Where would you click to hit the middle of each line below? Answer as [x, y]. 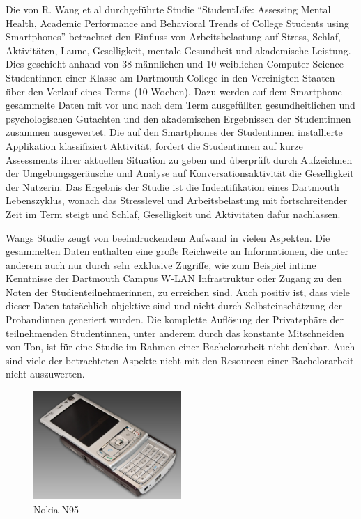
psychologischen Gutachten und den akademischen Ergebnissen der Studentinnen [178, 118]
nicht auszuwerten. [45, 374]
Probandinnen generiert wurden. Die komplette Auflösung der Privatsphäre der [175, 319]
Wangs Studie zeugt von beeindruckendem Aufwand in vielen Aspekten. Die [168, 237]
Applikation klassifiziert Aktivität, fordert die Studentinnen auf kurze [154, 145]
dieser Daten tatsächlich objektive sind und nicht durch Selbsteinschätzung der [174, 305]
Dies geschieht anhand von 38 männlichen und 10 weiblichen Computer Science [175, 64]
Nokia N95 [56, 509]
